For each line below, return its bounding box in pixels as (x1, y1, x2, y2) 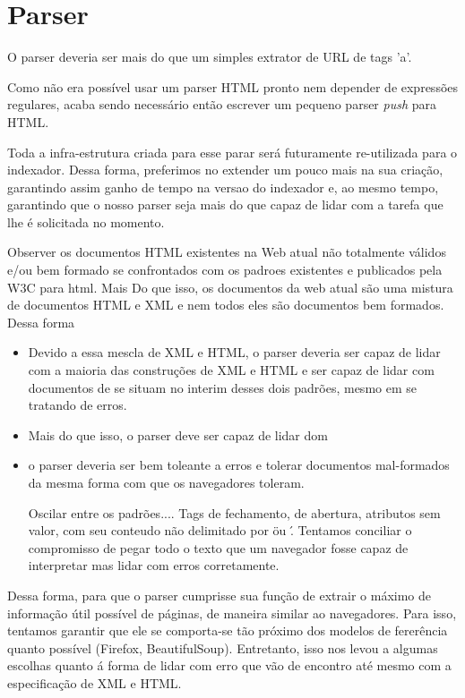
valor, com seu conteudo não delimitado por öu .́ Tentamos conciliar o (28, 521, 412, 540)
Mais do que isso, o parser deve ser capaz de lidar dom (28, 425, 328, 444)
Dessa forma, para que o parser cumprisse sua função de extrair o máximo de (7, 585, 432, 604)
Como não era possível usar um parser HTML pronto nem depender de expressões (7, 77, 459, 96)
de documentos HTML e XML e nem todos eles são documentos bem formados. (7, 295, 444, 314)
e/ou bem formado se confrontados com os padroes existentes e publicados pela (7, 260, 443, 279)
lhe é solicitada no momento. (7, 212, 165, 231)
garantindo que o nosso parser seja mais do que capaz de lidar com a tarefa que (7, 195, 443, 214)
